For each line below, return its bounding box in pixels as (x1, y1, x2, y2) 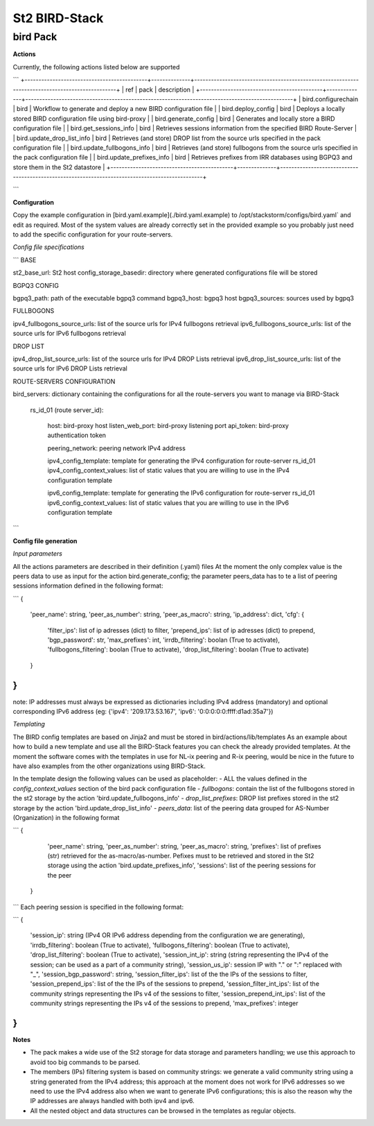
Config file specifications (12, 243, 84, 251)
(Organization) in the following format (12, 813, 120, 821)
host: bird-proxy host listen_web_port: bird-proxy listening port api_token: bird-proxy (47, 421, 289, 429)
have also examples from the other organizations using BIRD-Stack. (12, 762, 206, 770)
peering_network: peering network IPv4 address (47, 444, 186, 452)
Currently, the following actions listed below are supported (12, 62, 180, 71)
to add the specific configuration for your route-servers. (12, 230, 173, 239)
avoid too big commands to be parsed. (30, 1058, 141, 1066)
